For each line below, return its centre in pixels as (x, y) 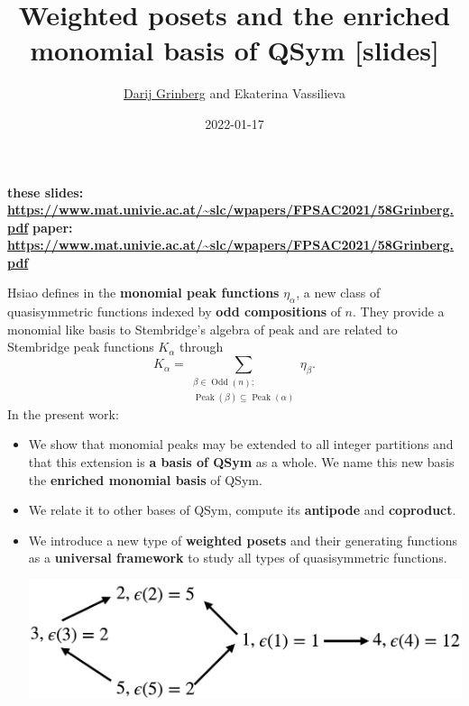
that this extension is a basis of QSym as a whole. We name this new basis (241, 462)
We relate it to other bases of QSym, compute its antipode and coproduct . (242, 510)
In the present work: (63, 413)
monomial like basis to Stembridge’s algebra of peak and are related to (202, 329)
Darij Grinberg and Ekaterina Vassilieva (234, 93)
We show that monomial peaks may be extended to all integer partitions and (241, 444)
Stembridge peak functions (81, 347)
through (201, 347)
